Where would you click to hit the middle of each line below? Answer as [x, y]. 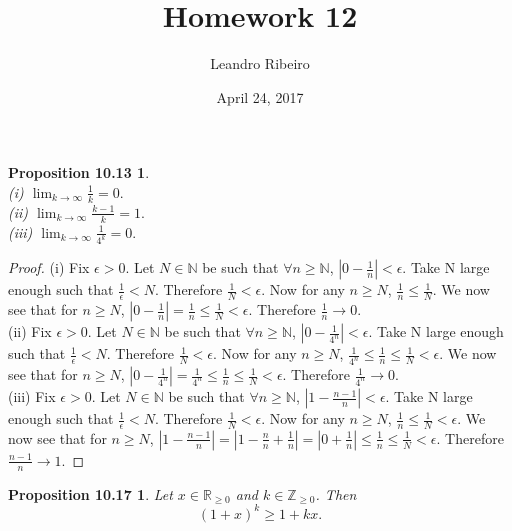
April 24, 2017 [260, 96]
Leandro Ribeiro [260, 63]
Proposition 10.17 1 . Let [90, 493]
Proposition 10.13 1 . [79, 172]
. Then [336, 493]
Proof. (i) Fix [49, 267]
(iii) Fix [32, 396]
